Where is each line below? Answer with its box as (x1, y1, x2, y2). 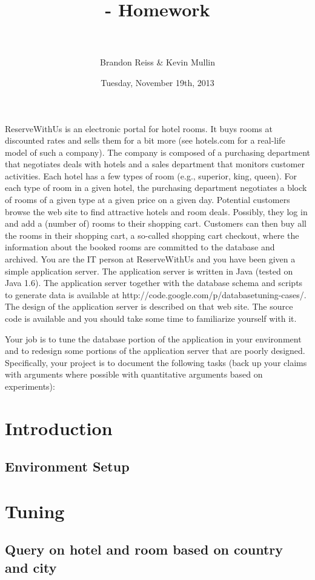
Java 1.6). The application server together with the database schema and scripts (5, 276, 303, 289)
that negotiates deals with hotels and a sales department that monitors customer (5, 158, 305, 170)
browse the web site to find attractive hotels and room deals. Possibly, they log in (5, 205, 308, 218)
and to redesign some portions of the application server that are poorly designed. (5, 344, 305, 357)
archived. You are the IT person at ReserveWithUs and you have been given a (5, 253, 296, 265)
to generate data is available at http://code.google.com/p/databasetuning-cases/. (5, 288, 307, 301)
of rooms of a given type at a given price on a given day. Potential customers (5, 193, 290, 206)
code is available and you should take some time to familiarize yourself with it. (5, 312, 297, 324)
